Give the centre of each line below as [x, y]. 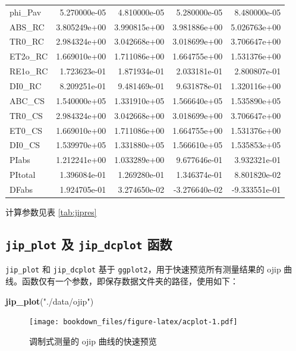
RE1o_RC [29, 71]
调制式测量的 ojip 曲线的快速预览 [93, 341]
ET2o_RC [29, 56]
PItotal [23, 175]
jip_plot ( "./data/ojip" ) [50, 301]
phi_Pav [26, 12]
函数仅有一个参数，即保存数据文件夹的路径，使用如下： [130, 281]
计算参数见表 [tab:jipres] [51, 211]
